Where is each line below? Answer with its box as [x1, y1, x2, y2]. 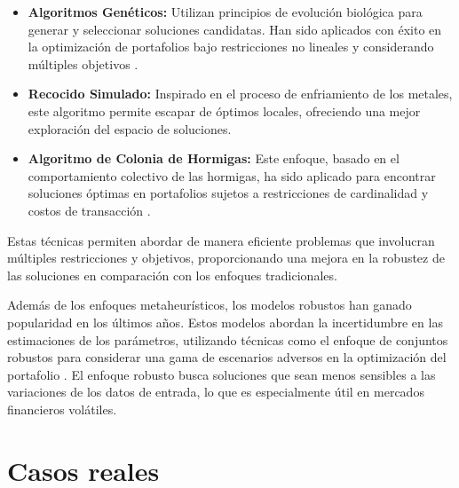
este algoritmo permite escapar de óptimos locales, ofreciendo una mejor [28, 101, 421, 120]
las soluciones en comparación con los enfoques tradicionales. [7, 265, 337, 284]
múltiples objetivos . [28, 54, 138, 73]
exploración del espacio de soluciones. [28, 119, 232, 138]
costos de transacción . [28, 201, 151, 219]
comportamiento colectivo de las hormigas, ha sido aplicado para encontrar [28, 166, 436, 185]
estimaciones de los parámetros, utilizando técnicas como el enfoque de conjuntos [7, 330, 448, 349]
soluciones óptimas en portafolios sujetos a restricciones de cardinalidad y [28, 184, 429, 202]
